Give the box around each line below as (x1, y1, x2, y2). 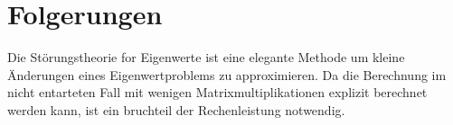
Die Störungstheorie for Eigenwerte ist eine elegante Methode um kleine (7, 48, 405, 67)
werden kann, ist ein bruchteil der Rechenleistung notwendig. (7, 100, 345, 119)
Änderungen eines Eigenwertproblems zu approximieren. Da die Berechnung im (7, 65, 447, 84)
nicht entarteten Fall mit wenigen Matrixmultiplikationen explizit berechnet (7, 83, 428, 102)
